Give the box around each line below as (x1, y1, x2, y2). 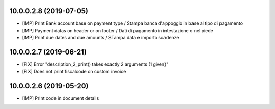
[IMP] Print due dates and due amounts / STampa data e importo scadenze (22, 35, 179, 41)
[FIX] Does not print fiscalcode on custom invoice (22, 68, 126, 74)
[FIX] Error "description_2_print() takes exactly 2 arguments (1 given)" (22, 61, 169, 67)
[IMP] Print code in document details (22, 95, 99, 101)
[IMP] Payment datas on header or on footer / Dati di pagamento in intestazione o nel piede (22, 27, 213, 33)
